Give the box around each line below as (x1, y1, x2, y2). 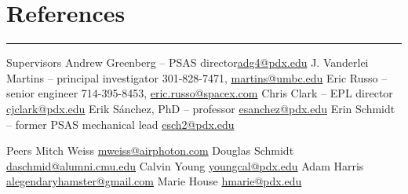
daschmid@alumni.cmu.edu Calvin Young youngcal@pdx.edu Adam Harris (6, 157, 364, 174)
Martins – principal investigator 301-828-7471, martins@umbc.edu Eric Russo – (6, 69, 388, 86)
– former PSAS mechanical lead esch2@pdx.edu (6, 115, 235, 132)
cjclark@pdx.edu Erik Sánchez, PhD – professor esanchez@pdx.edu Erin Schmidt (6, 100, 395, 116)
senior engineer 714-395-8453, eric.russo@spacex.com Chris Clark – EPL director (6, 85, 393, 101)
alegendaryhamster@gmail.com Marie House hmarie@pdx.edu (6, 173, 302, 189)
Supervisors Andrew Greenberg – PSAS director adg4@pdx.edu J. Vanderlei (6, 54, 369, 71)
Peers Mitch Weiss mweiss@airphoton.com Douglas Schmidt (6, 142, 294, 159)
